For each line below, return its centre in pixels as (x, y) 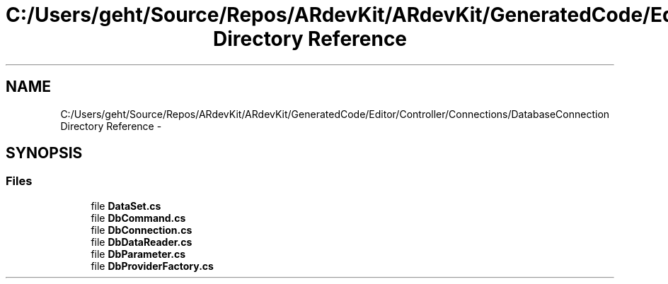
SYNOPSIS (44, 153)
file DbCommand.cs (138, 218)
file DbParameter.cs (138, 254)
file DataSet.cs (126, 206)
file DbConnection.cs (142, 230)
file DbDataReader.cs (142, 242)
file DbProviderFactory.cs (152, 266)
